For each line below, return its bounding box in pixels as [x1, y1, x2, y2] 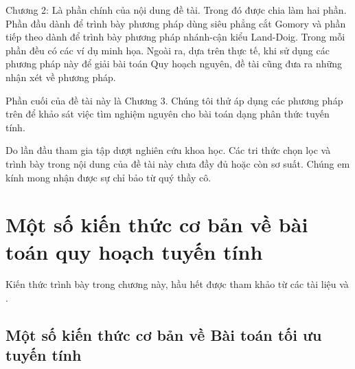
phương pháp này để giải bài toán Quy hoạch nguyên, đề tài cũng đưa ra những [5, 56, 343, 71]
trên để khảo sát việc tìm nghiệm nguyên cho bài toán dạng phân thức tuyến [5, 107, 330, 121]
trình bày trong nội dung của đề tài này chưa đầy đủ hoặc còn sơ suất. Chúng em [5, 156, 350, 170]
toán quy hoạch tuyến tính [5, 237, 263, 265]
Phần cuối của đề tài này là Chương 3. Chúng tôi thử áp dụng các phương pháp [5, 93, 343, 107]
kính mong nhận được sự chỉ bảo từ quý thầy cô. [5, 170, 211, 184]
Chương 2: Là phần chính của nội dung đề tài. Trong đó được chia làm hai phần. [5, 3, 347, 16]
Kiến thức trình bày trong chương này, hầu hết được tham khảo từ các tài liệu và [5, 277, 349, 291]
